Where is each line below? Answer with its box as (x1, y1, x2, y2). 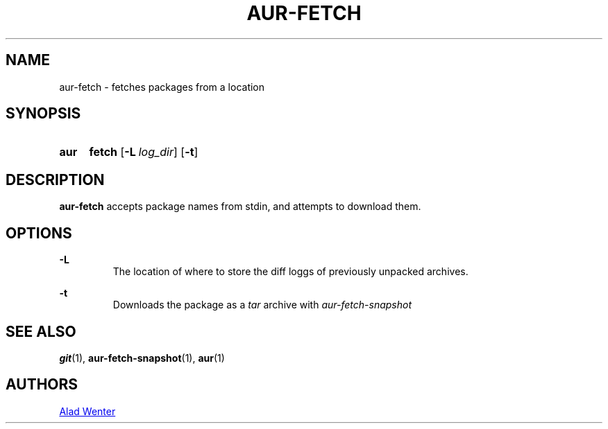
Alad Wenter (59, 405, 116, 417)
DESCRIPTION (6, 170, 105, 189)
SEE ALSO (6, 322, 76, 340)
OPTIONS (6, 224, 72, 242)
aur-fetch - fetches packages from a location (59, 80, 265, 93)
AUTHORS (6, 376, 78, 394)
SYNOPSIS (6, 105, 81, 123)
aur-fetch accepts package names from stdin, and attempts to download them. (59, 200, 421, 213)
